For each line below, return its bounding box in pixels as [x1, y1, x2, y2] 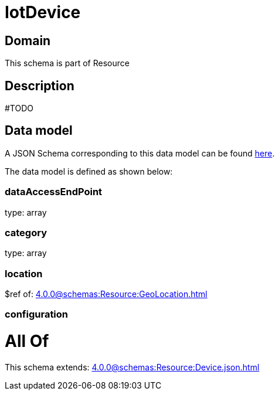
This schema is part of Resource [5, 58, 130, 69]
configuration [5, 308, 69, 321]
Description [5, 78, 74, 93]
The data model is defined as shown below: [5, 166, 173, 176]
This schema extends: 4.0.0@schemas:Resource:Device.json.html [5, 362, 260, 372]
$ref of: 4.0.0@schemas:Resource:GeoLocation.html [5, 289, 207, 299]
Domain [5, 33, 51, 48]
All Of [5, 331, 49, 352]
